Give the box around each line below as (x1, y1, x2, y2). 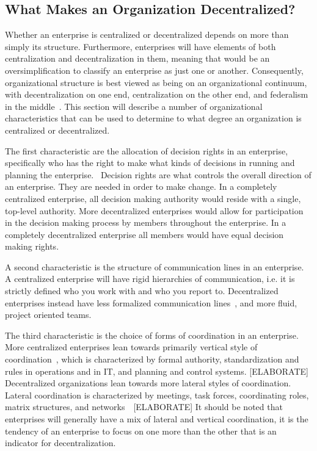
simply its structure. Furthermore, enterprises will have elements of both (5, 40, 276, 52)
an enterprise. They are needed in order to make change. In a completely (5, 180, 277, 193)
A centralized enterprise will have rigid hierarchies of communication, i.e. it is (5, 272, 295, 285)
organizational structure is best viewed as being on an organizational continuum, (5, 76, 307, 88)
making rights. (5, 240, 59, 253)
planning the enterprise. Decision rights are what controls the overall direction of (5, 168, 312, 181)
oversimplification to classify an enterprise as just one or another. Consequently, (5, 63, 304, 76)
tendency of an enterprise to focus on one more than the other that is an (5, 424, 277, 437)
